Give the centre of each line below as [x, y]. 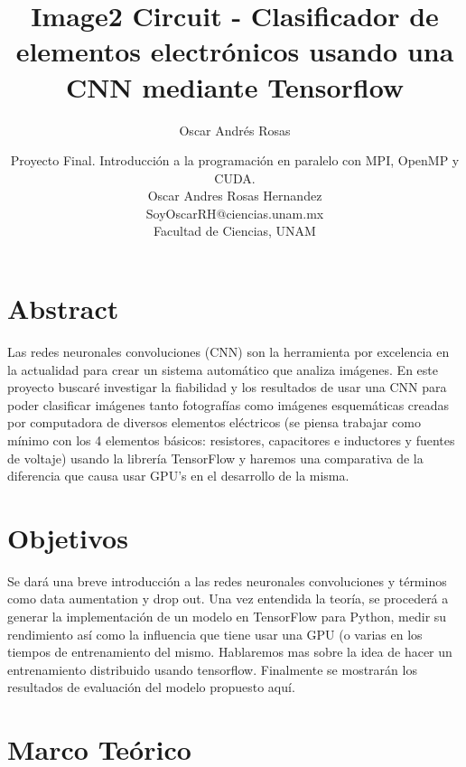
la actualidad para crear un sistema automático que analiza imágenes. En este [223, 369]
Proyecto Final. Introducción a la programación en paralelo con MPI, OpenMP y [235, 160]
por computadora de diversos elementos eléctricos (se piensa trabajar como [214, 422]
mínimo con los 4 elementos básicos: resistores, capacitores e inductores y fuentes [231, 440]
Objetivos [68, 537]
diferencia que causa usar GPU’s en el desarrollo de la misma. [178, 476]
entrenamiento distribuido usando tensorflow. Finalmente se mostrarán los [212, 669]
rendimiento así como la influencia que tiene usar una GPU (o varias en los [215, 634]
